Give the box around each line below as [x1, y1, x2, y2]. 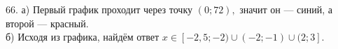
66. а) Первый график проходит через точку [6, 2, 193, 16]
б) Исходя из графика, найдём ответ [6, 29, 160, 44]
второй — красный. [6, 15, 89, 30]
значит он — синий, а [239, 2, 333, 16]
